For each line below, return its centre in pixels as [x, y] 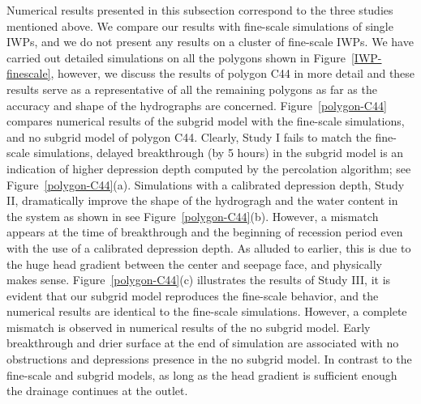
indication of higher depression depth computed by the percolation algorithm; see [209, 168]
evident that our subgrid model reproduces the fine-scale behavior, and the [193, 295]
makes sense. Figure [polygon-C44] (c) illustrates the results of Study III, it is [199, 280]
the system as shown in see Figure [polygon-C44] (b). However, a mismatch [193, 216]
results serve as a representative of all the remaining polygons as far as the [192, 89]
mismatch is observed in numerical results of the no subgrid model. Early [189, 327]
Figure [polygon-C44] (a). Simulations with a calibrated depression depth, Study [206, 184]
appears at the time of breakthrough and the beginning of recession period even [205, 232]
